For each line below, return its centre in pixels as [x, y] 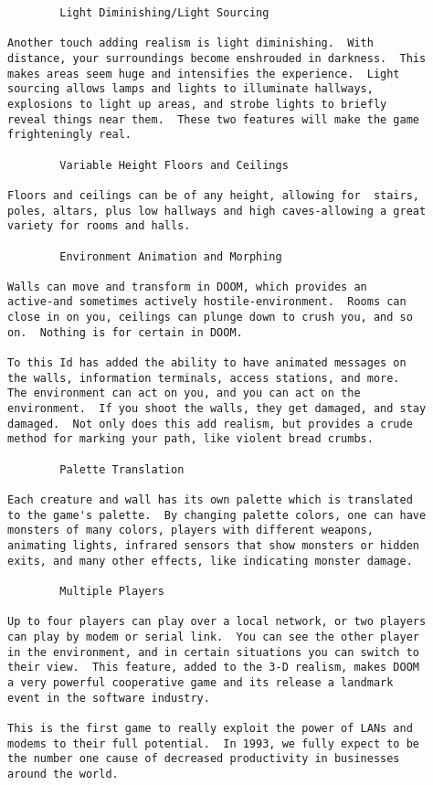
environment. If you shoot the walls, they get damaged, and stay [217, 409]
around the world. [63, 774]
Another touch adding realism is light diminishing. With [190, 43]
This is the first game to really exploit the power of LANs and [210, 728]
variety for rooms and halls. [99, 226]
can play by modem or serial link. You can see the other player [214, 636]
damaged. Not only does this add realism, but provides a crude [210, 424]
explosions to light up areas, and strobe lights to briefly [197, 104]
